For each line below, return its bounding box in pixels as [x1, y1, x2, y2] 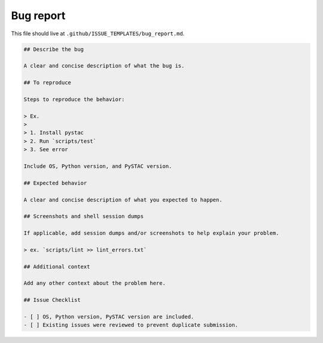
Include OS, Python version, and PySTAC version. [23, 163, 172, 170]
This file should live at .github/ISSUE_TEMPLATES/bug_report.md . [11, 30, 185, 37]
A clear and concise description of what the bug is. [23, 63, 185, 69]
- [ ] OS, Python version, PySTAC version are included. [23, 314, 194, 320]
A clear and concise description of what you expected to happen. [23, 196, 223, 203]
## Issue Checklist [23, 296, 81, 304]
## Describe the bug [23, 45, 84, 53]
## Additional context [23, 263, 90, 270]
